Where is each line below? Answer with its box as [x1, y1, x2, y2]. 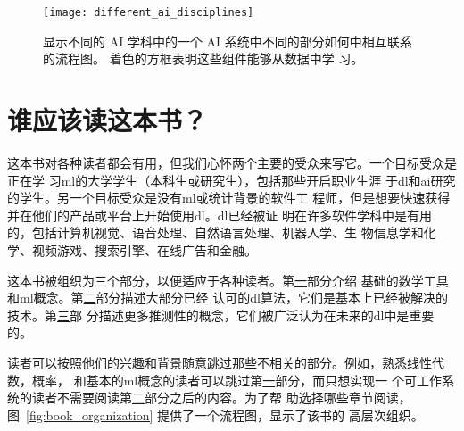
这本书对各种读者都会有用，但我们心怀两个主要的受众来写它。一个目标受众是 [7, 153, 457, 171]
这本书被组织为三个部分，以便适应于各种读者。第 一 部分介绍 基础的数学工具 [7, 270, 449, 289]
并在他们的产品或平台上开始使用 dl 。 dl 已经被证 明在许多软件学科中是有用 [7, 205, 433, 224]
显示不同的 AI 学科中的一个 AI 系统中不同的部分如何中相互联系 [43, 31, 412, 50]
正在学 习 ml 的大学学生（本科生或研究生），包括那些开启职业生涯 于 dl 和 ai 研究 [7, 170, 456, 189]
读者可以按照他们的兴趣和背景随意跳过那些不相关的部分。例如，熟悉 [7, 352, 407, 371]
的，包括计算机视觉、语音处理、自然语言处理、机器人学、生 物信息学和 [7, 223, 424, 242]
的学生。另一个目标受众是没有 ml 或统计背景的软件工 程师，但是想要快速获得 [7, 188, 451, 207]
